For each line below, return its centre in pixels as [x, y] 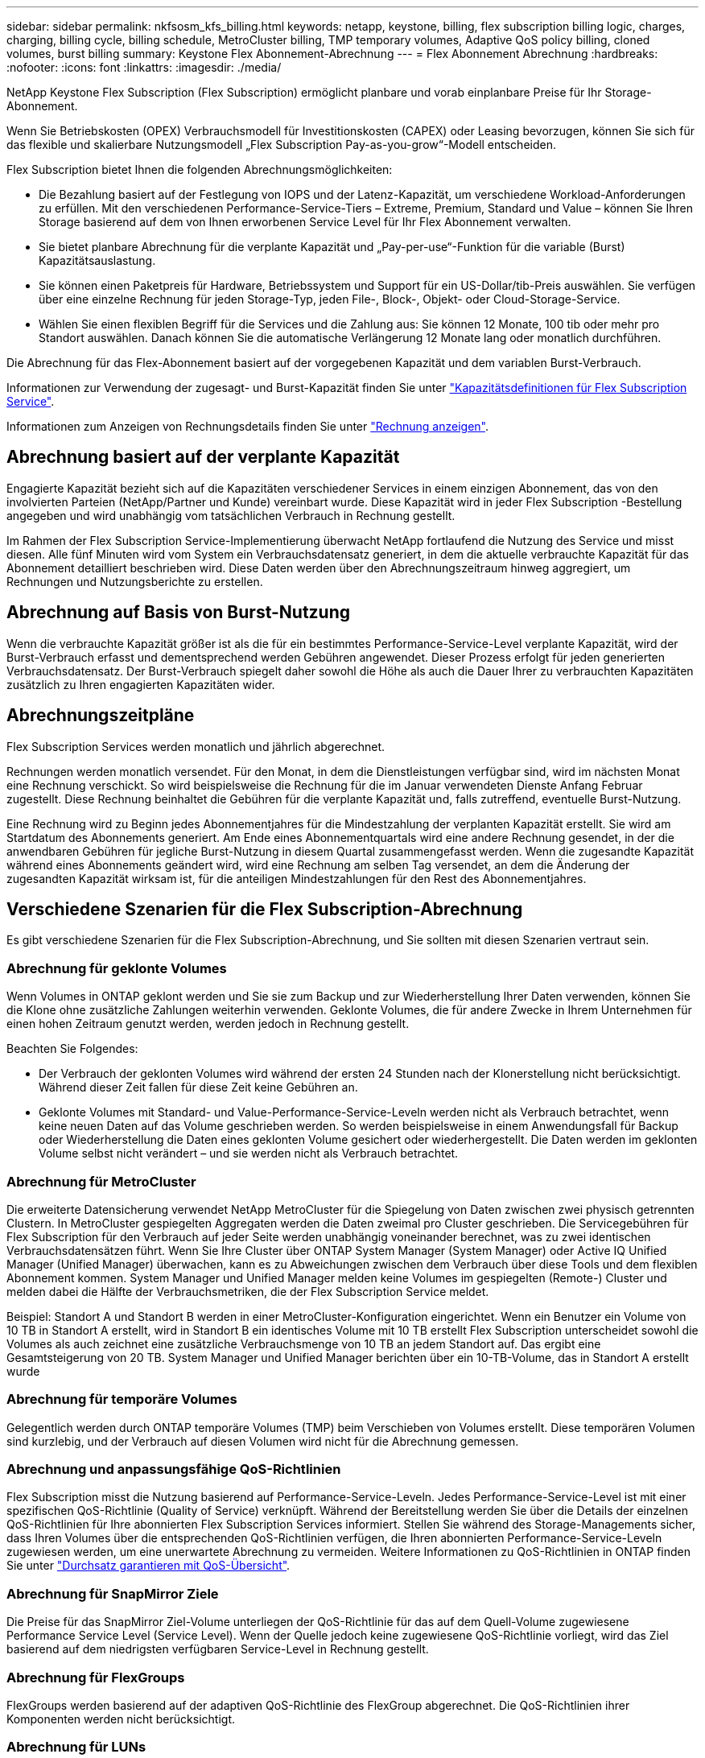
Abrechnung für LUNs [76, 1747]
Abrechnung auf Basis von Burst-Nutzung [179, 613]
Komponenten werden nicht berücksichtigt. [121, 1719]
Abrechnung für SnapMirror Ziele [113, 1593]
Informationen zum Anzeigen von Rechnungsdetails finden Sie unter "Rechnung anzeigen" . [247, 426]
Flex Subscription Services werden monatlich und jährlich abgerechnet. [196, 746]
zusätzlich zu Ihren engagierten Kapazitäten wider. [141, 684]
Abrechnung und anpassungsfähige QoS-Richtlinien [174, 1469]
